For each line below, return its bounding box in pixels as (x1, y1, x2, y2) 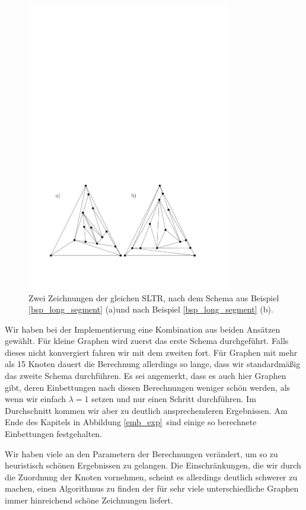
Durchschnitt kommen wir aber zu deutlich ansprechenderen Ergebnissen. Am (5, 404, 288, 416)
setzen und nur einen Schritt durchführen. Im (91, 393, 256, 405)
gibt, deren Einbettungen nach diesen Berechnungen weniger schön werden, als (5, 381, 291, 393)
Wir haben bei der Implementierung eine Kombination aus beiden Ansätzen (5, 323, 280, 335)
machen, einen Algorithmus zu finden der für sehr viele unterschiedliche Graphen (5, 482, 299, 495)
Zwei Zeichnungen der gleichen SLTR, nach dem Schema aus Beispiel (28, 291, 279, 304)
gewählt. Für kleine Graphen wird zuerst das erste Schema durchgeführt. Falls (5, 334, 289, 347)
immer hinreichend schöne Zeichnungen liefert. (5, 494, 173, 506)
